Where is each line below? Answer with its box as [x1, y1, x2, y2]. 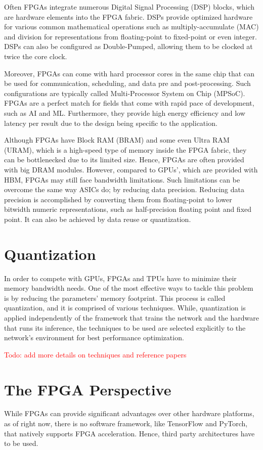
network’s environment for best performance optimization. [4, 332, 184, 343]
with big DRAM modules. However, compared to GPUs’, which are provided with [4, 164, 258, 174]
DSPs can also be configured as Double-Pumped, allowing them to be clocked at [4, 41, 253, 52]
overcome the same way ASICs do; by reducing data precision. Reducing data [4, 184, 244, 195]
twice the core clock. [4, 51, 67, 61]
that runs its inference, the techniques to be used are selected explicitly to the [4, 322, 246, 333]
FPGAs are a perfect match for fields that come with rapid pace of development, [4, 98, 254, 108]
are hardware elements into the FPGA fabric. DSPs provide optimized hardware [4, 11, 253, 22]
